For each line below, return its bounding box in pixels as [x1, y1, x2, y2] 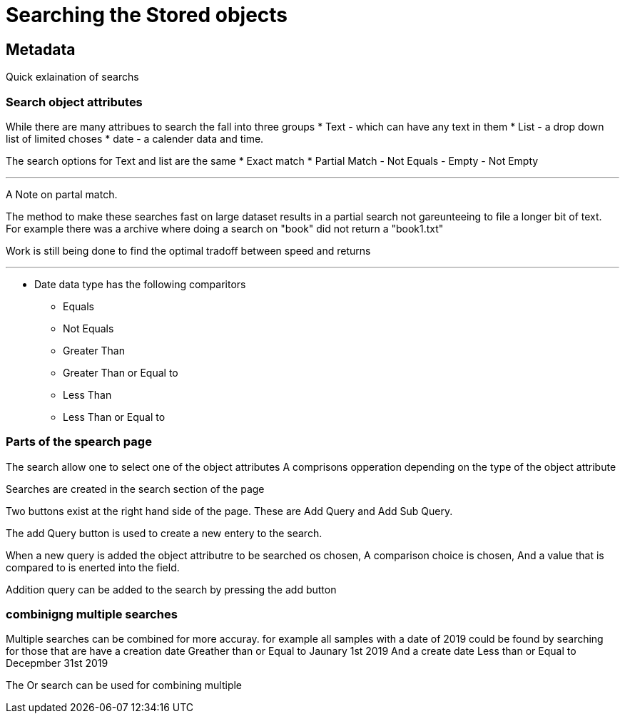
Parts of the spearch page [6, 434, 152, 449]
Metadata [6, 40, 76, 58]
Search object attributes [6, 94, 143, 109]
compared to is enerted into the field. [6, 561, 180, 573]
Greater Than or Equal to [63, 366, 178, 379]
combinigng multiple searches [6, 607, 178, 622]
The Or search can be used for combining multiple [6, 679, 243, 692]
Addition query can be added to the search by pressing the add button [6, 583, 337, 596]
